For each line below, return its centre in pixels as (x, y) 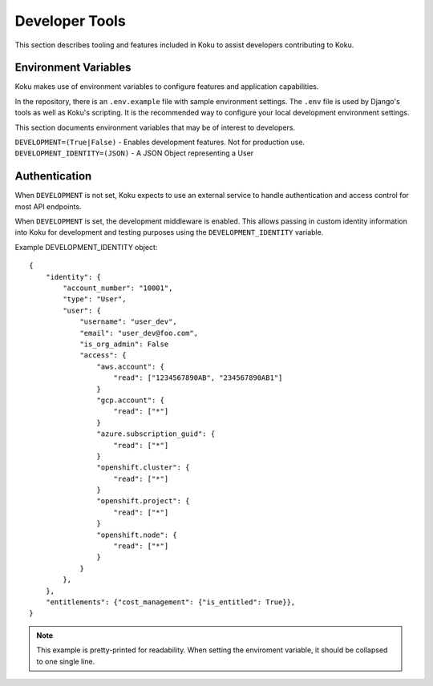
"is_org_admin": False (124, 344)
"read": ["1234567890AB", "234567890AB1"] (198, 378)
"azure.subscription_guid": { (156, 434)
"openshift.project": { (143, 501)
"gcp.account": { (130, 400)
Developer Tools (70, 21)
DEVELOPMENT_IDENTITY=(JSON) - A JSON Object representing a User (134, 153)
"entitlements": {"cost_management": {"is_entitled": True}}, (170, 602)
